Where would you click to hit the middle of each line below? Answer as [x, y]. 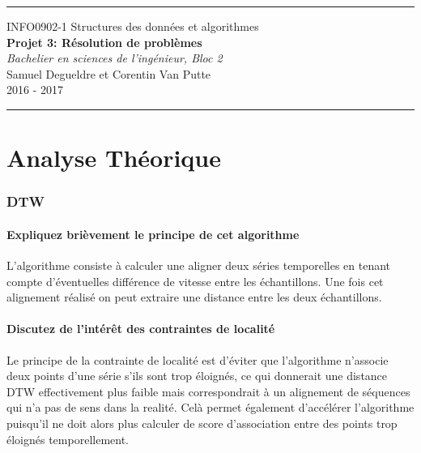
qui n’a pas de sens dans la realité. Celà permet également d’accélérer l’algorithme [210, 407]
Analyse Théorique [114, 158]
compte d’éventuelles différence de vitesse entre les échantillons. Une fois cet [195, 281]
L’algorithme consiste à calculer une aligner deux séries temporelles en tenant [199, 265]
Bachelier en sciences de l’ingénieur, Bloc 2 [115, 58]
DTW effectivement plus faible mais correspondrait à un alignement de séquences [208, 391]
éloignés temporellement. [68, 439]
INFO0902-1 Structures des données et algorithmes [133, 26]
